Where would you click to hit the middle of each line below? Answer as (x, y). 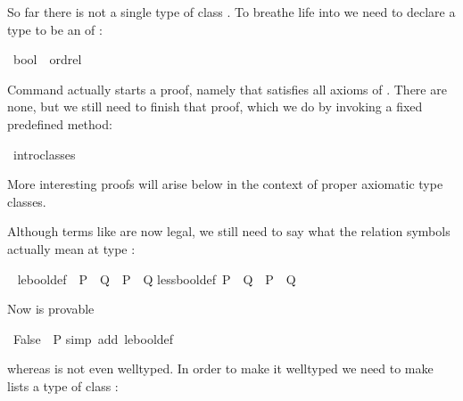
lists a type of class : (63, 385)
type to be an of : (55, 29)
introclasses (44, 154)
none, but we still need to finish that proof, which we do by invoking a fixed (215, 106)
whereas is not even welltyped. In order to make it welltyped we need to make (220, 368)
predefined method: (60, 123)
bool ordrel (47, 59)
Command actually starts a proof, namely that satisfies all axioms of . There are (227, 89)
